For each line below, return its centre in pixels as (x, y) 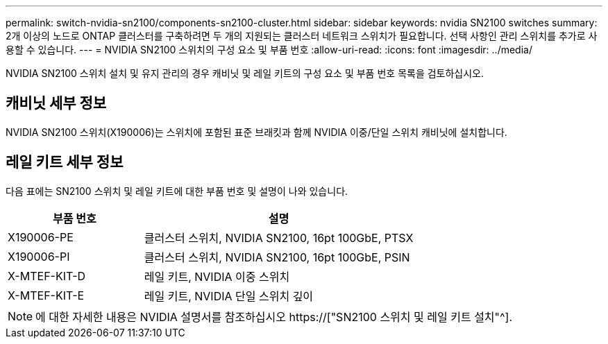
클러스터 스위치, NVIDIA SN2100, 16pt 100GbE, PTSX (279, 238)
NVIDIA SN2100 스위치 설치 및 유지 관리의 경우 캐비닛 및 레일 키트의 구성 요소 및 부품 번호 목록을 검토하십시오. (245, 73)
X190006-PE (41, 237)
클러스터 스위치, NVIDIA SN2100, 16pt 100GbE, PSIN (277, 257)
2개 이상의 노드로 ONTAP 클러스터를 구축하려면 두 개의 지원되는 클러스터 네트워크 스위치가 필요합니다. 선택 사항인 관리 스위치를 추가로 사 (302, 36)
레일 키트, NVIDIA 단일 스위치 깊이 (229, 296)
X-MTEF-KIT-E (46, 295)
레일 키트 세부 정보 (65, 162)
